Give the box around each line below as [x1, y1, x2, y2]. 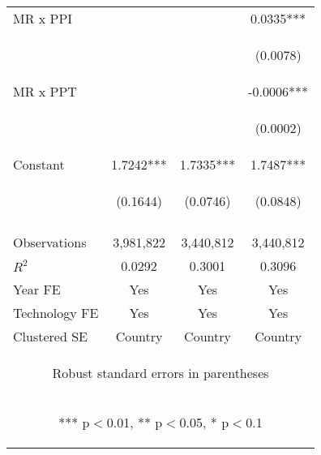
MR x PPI [13, 9, 73, 28]
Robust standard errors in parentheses [52, 363, 269, 382]
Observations [13, 233, 87, 251]
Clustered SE [13, 327, 88, 346]
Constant [13, 155, 65, 174]
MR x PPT [13, 82, 77, 101]
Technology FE [13, 303, 99, 322]
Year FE [13, 280, 61, 298]
